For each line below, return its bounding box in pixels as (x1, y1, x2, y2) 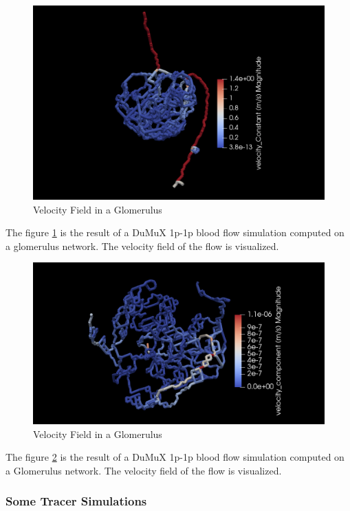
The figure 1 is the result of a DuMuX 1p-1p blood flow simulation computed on (6, 225, 344, 240)
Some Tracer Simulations (6, 492, 147, 510)
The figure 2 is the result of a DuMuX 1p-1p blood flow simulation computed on (6, 450, 344, 464)
